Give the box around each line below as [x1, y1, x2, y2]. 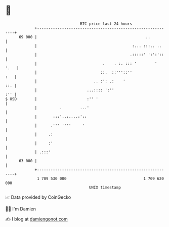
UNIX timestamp [89, 185, 121, 190]
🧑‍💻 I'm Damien [5, 206, 36, 212]
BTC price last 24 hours [80, 21, 133, 26]
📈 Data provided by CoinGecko [5, 194, 71, 200]
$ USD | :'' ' [5, 96, 99, 102]
